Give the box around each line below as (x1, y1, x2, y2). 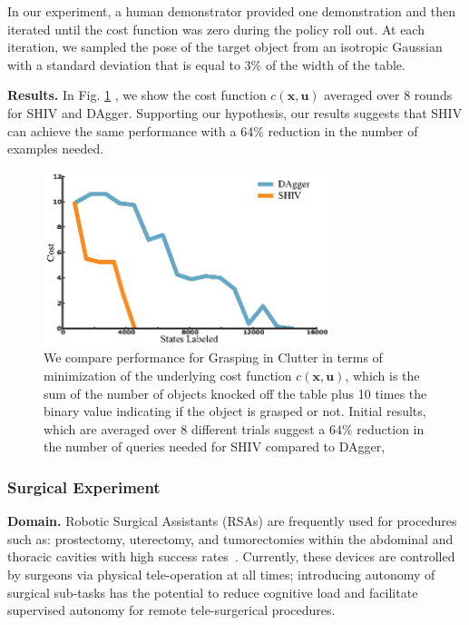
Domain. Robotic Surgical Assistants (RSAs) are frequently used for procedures (7, 511, 457, 531)
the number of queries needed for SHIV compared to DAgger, (44, 437, 386, 456)
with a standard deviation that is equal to (7, 55, 240, 74)
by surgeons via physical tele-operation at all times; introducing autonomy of (7, 564, 435, 583)
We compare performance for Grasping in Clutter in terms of (44, 348, 383, 367)
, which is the (345, 365, 420, 384)
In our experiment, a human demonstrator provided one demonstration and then (7, 2, 455, 20)
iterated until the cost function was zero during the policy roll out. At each (7, 19, 425, 38)
